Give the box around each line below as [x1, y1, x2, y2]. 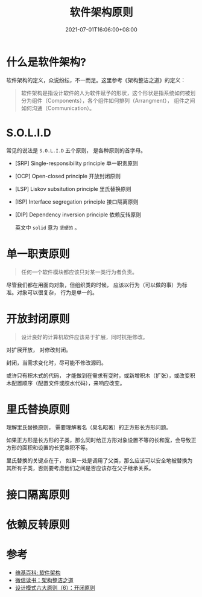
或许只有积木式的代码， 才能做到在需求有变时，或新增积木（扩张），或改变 [6, 372, 190, 379]
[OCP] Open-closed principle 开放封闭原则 [14, 172, 121, 179]
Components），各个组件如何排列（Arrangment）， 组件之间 [47, 97, 195, 104]
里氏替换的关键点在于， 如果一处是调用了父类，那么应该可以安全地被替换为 [6, 457, 193, 464]
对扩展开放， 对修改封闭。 [6, 346, 71, 353]
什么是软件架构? [6, 55, 86, 69]
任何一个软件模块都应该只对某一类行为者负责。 [21, 268, 137, 276]
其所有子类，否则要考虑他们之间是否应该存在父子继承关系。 [6, 465, 154, 472]
